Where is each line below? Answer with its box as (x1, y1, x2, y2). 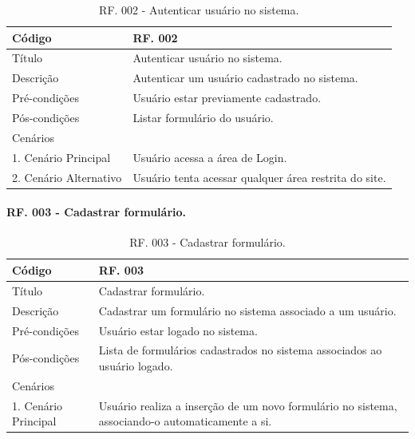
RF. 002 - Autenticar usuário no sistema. (99, 2, 299, 18)
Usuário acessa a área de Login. (132, 148, 287, 165)
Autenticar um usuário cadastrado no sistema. (132, 69, 358, 86)
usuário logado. (98, 357, 173, 374)
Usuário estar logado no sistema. (98, 322, 258, 338)
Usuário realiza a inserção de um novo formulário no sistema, (98, 397, 397, 413)
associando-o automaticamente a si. (98, 413, 272, 429)
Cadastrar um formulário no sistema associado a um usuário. (98, 302, 397, 318)
